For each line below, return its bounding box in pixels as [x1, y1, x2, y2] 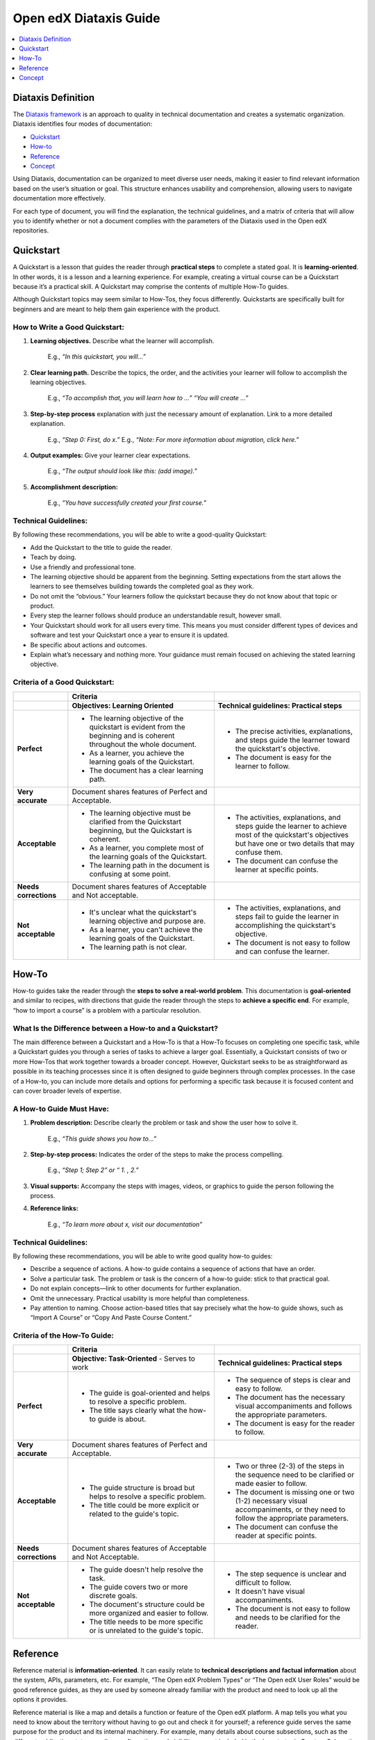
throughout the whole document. [89, 739, 197, 749]
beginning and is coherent [89, 731, 175, 741]
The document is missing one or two [235, 1487, 355, 1497]
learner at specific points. [235, 864, 319, 874]
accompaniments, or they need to [235, 1505, 346, 1514]
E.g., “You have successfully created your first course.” [47, 498, 207, 507]
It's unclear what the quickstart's [89, 907, 197, 917]
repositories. [12, 226, 49, 235]
